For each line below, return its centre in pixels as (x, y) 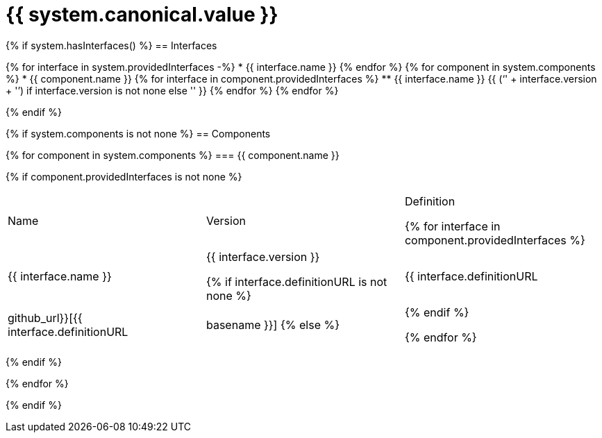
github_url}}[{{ (45, 318)
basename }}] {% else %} (273, 325)
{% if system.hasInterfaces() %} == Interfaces (111, 45)
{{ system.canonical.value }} (142, 15)
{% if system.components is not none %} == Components (138, 133)
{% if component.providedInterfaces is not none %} (124, 176)
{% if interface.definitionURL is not (296, 281)
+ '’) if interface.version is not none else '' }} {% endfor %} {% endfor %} (172, 90)
